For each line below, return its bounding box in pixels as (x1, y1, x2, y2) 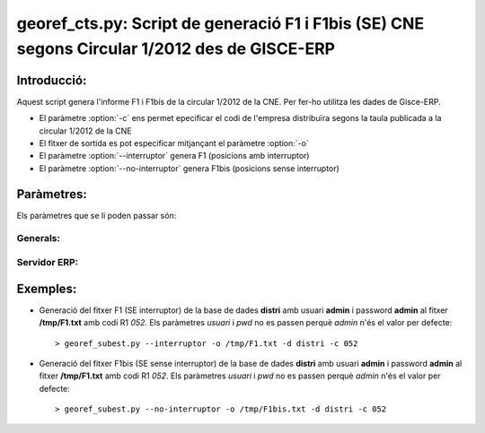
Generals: (16, 232, 60, 245)
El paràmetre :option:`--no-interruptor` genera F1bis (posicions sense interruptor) (39, 162, 340, 174)
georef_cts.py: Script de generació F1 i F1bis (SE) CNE (16, 13, 425, 33)
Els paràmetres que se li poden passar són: (16, 210, 177, 221)
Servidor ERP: (16, 256, 79, 269)
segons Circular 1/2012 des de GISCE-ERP (16, 39, 336, 58)
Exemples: (16, 281, 77, 296)
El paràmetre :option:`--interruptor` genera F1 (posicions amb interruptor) (39, 151, 310, 161)
